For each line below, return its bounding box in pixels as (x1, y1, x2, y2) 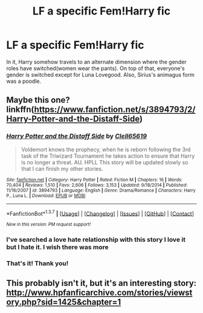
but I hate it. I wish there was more (6, 243, 109, 251)
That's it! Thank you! (6, 259, 69, 268)
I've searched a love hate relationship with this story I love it (6, 236, 186, 244)
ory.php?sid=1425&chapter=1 (6, 297, 121, 307)
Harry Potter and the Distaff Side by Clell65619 (6, 132, 147, 140)
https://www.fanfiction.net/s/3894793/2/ (34, 105, 196, 115)
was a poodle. (6, 77, 41, 85)
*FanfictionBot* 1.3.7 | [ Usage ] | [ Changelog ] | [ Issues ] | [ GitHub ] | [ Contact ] (6, 208, 195, 217)
